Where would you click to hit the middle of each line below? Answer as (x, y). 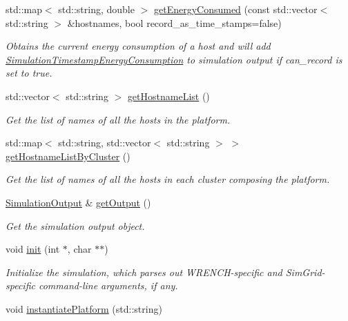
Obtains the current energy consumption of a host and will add (138, 46)
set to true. (29, 73)
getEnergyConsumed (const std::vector (235, 9)
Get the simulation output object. (75, 225)
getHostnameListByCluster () (68, 156)
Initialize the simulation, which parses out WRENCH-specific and (144, 272)
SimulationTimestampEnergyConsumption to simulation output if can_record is (174, 59)
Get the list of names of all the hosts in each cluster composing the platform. (168, 179)
